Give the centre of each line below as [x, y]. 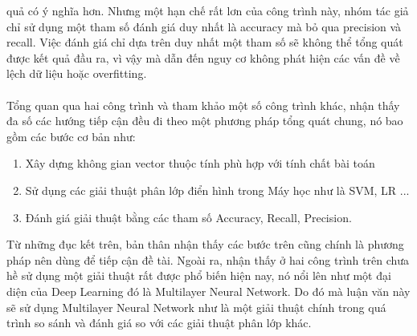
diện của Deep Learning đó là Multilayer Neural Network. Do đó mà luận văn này [208, 291]
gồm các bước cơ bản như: [71, 136]
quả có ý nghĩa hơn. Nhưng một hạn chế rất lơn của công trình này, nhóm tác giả [208, 10]
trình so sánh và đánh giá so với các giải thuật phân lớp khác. [159, 323]
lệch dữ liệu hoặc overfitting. [77, 73]
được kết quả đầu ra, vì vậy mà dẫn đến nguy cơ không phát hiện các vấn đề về [203, 57]
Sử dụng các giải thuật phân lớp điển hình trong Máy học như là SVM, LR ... [217, 190]
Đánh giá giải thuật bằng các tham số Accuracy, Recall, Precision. [188, 217]
